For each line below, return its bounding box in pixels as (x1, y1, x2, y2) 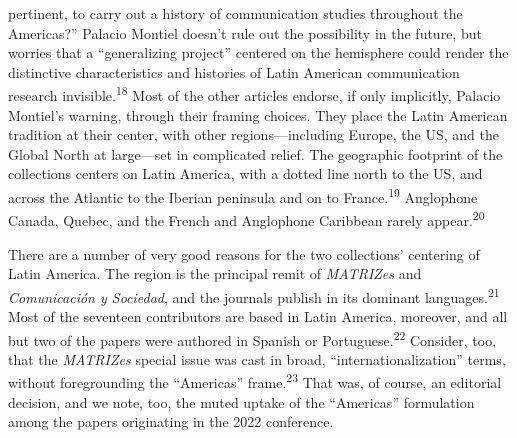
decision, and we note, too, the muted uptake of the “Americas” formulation (8, 391, 475, 412)
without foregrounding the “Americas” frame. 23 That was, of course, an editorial (8, 369, 502, 393)
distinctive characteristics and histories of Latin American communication (8, 61, 460, 82)
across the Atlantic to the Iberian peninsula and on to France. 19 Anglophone (8, 184, 478, 207)
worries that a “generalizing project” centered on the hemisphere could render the (8, 42, 509, 63)
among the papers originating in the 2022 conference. (8, 411, 334, 432)
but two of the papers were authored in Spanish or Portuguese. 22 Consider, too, (8, 326, 497, 350)
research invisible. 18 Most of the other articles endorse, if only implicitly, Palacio (8, 82, 501, 106)
